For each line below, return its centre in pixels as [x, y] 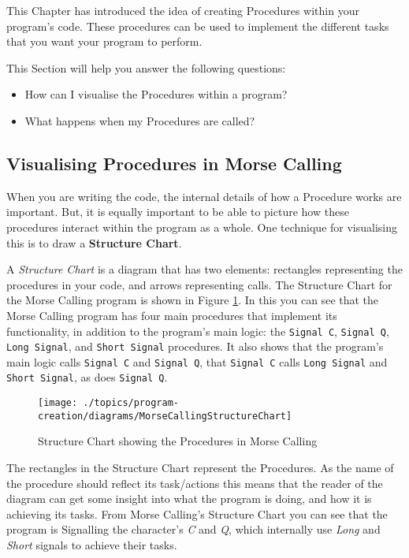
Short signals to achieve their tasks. [92, 545]
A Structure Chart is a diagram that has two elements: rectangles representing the [204, 269]
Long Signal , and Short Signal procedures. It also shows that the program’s [195, 346]
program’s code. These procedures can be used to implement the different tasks [198, 26]
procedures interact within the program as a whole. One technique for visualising [202, 227]
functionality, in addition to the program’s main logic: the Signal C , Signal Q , [198, 331]
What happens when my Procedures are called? [140, 120]
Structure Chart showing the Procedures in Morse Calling [178, 441]
